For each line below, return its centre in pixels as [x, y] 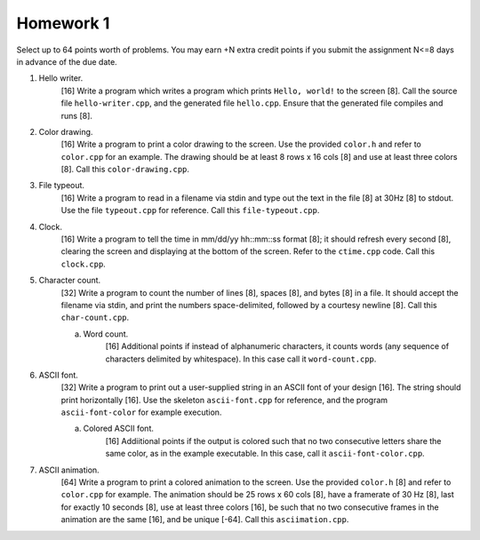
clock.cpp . [83, 264]
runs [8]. [77, 115]
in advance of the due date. [67, 61]
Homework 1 [63, 23]
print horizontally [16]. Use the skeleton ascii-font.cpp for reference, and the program [224, 400]
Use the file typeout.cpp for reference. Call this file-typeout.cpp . [190, 210]
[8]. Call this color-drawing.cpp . [125, 170]
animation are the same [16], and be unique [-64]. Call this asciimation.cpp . [205, 520]
